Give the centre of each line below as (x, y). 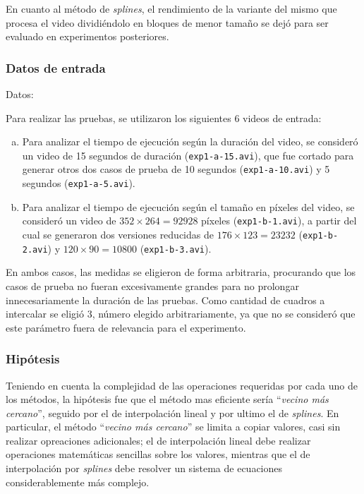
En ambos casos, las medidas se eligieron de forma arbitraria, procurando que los (181, 272)
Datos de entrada (56, 67)
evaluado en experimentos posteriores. (87, 36)
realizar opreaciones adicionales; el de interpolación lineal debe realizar (158, 440)
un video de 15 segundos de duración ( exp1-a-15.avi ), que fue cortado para (188, 155)
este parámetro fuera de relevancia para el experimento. (126, 327)
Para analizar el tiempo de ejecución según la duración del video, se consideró (190, 141)
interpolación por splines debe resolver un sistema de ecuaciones (144, 468)
